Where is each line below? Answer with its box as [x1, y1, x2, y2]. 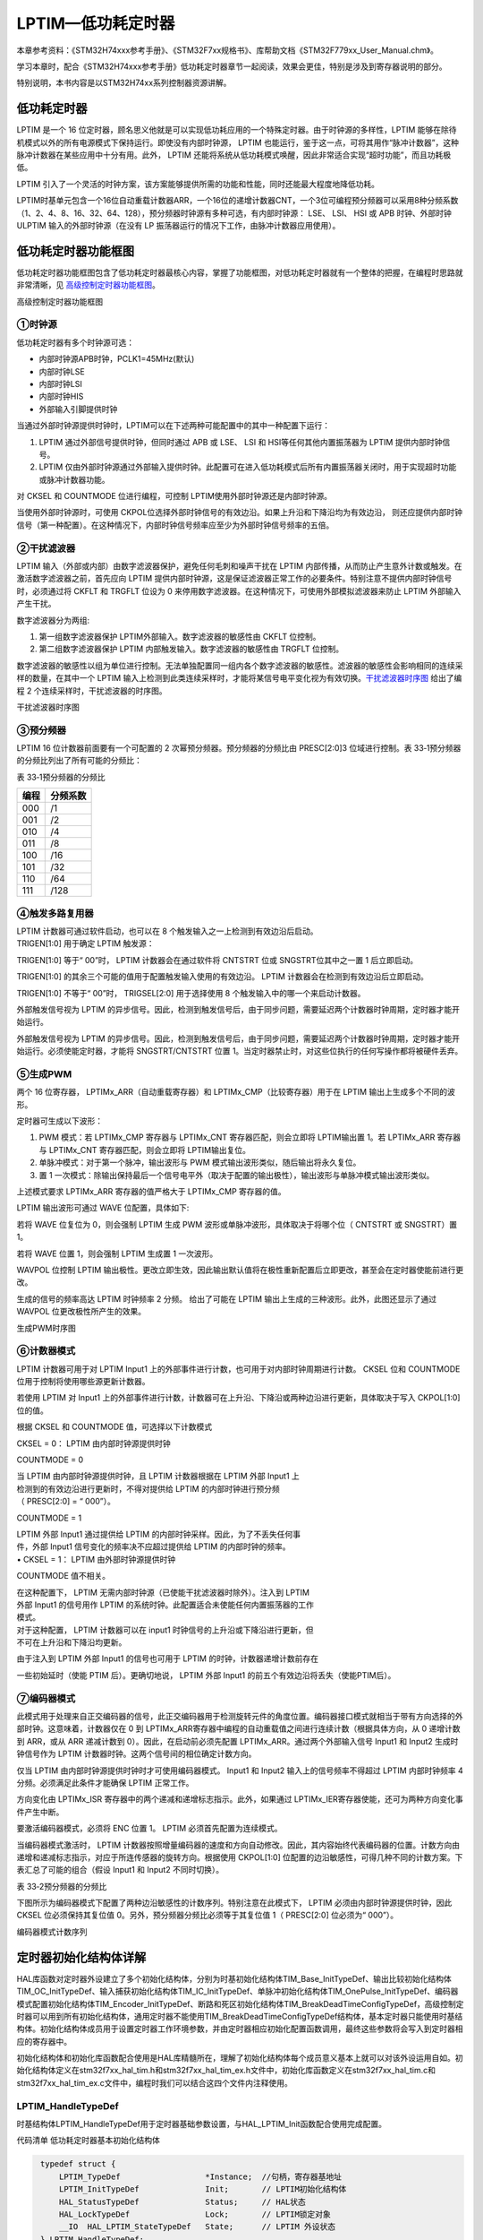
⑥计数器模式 [16, 1345, 76, 1357]
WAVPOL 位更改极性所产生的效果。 [16, 1306, 147, 1317]
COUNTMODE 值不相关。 [16, 1571, 111, 1581]
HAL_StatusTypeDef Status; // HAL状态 [58, 2196, 306, 2207]
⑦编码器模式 [16, 1692, 76, 1704]
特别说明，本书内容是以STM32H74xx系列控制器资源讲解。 [16, 77, 232, 89]
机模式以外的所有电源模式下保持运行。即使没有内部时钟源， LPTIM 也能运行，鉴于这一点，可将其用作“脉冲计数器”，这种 [16, 137, 460, 148]
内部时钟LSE [38, 366, 85, 376]
